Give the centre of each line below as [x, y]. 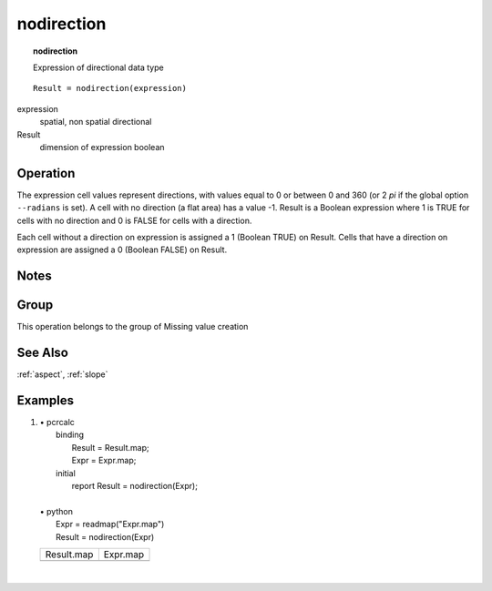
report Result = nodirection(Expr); [134, 486]
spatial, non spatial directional [96, 122]
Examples [46, 400]
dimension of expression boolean [102, 147]
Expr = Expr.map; [104, 461]
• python [56, 511]
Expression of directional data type [98, 67]
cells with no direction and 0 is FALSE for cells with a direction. [134, 220]
